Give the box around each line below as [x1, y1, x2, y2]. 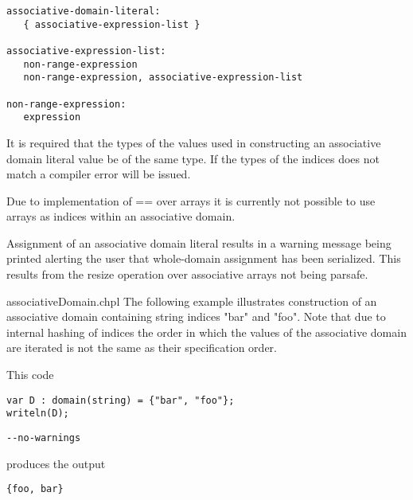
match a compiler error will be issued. [6, 166, 191, 182]
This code [6, 366, 54, 383]
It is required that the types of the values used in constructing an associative [6, 134, 381, 150]
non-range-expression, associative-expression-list [23, 72, 303, 84]
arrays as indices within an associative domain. [6, 208, 236, 225]
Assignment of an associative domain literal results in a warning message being [6, 234, 392, 251]
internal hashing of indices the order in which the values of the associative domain [6, 323, 407, 340]
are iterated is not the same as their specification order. [6, 339, 277, 356]
